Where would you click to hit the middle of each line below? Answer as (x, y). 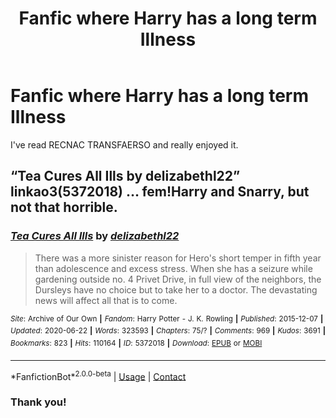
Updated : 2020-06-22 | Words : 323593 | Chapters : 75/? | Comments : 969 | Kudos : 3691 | (168, 331)
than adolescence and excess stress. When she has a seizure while (173, 268)
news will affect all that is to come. (106, 300)
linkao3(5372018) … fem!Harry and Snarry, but (160, 192)
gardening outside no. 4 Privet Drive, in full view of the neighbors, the (178, 279)
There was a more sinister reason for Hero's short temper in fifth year (178, 258)
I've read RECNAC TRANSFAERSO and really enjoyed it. (124, 144)
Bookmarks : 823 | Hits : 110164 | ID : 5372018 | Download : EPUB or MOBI (136, 343)
